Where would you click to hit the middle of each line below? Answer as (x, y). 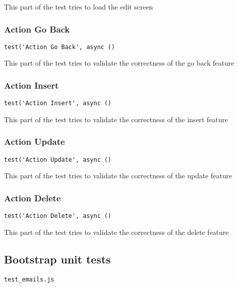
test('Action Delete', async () (58, 216)
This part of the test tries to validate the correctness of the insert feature (116, 119)
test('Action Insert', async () (58, 103)
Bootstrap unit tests (57, 259)
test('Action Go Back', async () (59, 47)
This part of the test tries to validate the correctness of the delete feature (116, 232)
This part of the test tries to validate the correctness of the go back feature (119, 63)
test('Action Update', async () (58, 160)
